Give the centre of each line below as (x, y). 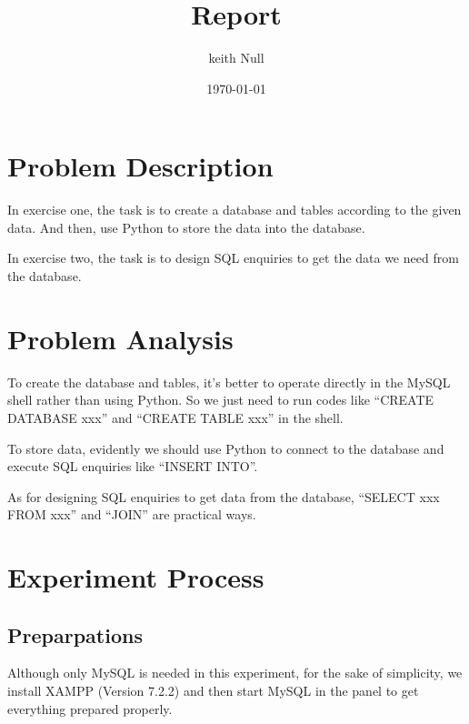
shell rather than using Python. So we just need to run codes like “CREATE (221, 400)
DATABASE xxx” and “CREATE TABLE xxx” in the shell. (175, 417)
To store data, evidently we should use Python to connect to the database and (226, 448)
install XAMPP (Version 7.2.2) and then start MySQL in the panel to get (213, 691)
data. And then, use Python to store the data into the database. (186, 227)
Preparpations (75, 634)
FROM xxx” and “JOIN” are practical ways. (132, 514)
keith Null (236, 58)
